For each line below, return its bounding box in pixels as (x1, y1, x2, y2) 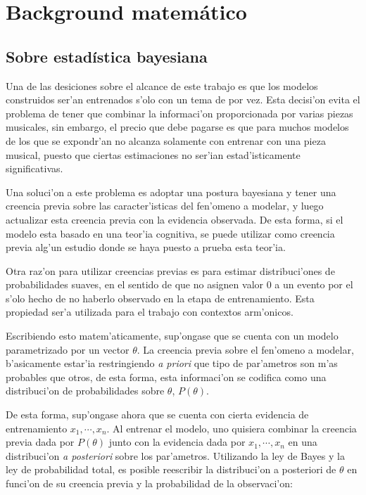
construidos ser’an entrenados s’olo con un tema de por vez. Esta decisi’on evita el (6, 92, 360, 107)
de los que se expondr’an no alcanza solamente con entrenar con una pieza (6, 133, 326, 148)
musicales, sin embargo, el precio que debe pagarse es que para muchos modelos (6, 120, 349, 134)
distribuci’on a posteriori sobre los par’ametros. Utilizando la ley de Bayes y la (6, 448, 345, 463)
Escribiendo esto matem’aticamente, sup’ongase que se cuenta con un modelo (6, 328, 339, 343)
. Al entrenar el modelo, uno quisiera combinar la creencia (106, 420, 357, 435)
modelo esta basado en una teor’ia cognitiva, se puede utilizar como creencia (6, 226, 335, 240)
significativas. (6, 161, 63, 176)
